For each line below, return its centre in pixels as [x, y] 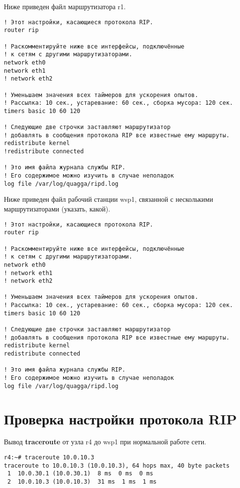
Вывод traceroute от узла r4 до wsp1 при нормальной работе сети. [105, 442]
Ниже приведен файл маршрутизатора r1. [65, 6]
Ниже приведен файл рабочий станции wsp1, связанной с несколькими [109, 199]
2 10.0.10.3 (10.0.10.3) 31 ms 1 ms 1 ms [82, 482]
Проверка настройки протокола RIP [120, 418]
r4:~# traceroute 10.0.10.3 [49, 458]
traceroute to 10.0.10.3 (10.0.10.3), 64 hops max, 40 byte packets [117, 465]
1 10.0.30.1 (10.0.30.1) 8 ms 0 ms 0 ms [80, 474]
